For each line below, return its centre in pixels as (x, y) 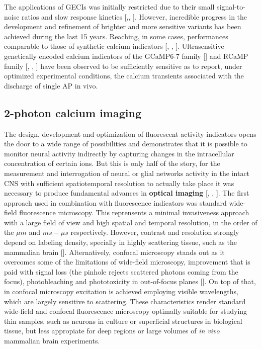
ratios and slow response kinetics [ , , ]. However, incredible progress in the (135, 16)
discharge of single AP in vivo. (51, 85)
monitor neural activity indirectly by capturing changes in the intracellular (119, 153)
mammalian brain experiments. (52, 341)
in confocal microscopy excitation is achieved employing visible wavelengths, (121, 291)
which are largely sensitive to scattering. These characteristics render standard (125, 301)
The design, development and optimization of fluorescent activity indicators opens (130, 134)
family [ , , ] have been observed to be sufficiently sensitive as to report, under (123, 66)
